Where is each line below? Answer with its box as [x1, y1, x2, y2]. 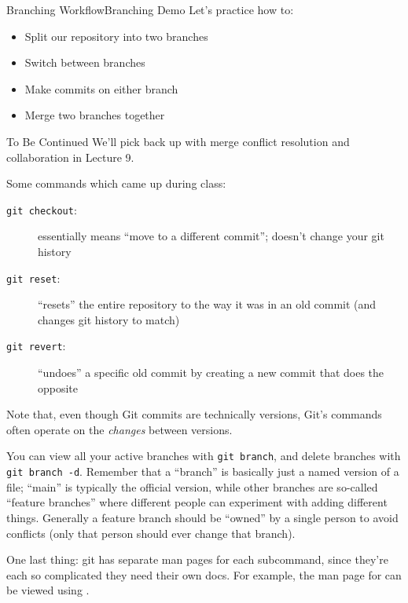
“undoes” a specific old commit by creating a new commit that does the [38, 364, 384, 381]
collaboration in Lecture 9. [6, 148, 134, 165]
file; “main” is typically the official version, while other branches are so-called [6, 478, 378, 495]
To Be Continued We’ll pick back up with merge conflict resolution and [6, 133, 350, 149]
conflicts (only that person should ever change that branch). [6, 524, 296, 541]
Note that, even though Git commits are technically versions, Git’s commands [6, 406, 382, 422]
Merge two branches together [24, 107, 165, 123]
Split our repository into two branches [24, 27, 208, 44]
